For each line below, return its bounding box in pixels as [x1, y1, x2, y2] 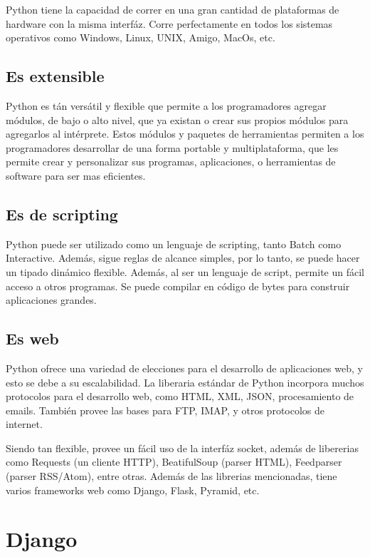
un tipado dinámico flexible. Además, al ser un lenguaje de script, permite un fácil [6, 264, 364, 279]
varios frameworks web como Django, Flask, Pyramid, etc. [6, 482, 260, 497]
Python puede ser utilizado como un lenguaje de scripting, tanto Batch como [6, 236, 342, 251]
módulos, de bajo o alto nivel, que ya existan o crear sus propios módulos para [6, 112, 349, 127]
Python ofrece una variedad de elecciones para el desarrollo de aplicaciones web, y [6, 360, 363, 375]
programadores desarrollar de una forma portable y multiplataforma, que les [6, 140, 339, 155]
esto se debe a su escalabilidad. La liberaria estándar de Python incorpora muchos [6, 374, 364, 389]
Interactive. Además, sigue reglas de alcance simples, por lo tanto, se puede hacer [6, 250, 360, 265]
